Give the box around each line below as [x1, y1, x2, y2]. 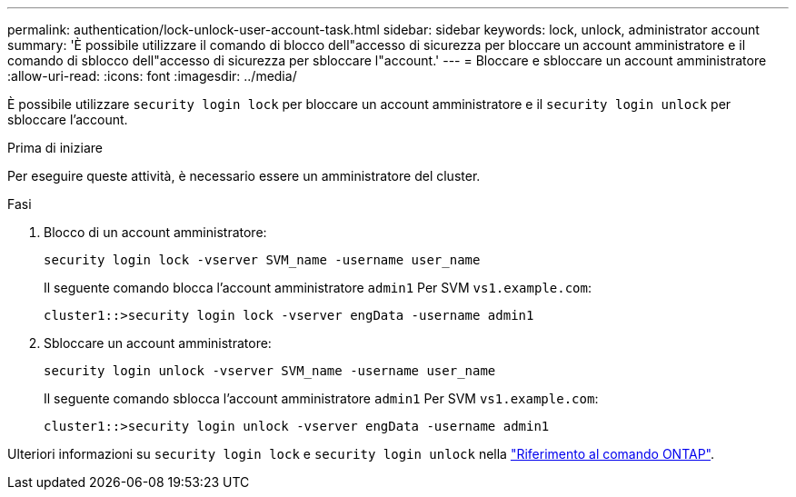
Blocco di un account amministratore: [44, 224, 267, 240]
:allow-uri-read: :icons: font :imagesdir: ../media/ [7, 68, 297, 84]
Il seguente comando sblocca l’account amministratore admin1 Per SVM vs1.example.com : [44, 391, 599, 406]
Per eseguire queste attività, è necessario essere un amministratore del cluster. [7, 168, 481, 184]
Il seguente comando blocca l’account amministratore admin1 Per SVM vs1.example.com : [44, 280, 592, 295]
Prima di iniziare [7, 140, 103, 155]
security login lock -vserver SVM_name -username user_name [44, 253, 481, 267]
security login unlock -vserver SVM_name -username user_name [44, 363, 496, 378]
